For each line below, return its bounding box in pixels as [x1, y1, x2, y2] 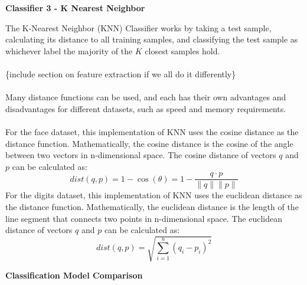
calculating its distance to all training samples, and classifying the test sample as [5, 33, 298, 45]
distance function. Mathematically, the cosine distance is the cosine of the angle [5, 137, 293, 149]
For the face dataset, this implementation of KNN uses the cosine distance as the [5, 125, 299, 137]
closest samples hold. [145, 44, 220, 57]
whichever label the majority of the [5, 44, 133, 57]
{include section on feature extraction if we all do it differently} [5, 67, 236, 80]
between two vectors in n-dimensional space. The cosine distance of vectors [5, 149, 276, 161]
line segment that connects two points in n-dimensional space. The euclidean [5, 212, 282, 224]
